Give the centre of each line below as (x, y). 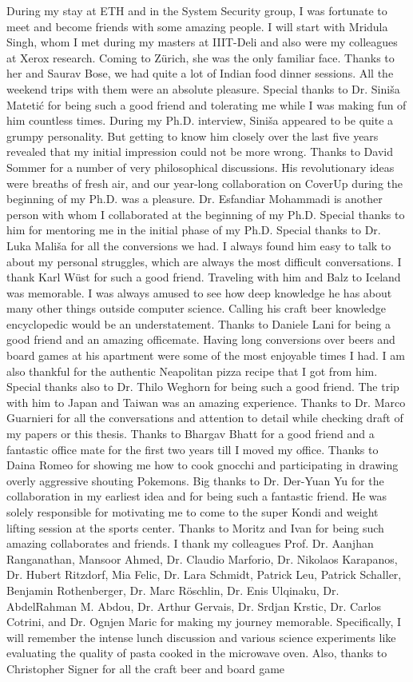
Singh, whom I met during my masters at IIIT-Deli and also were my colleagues (202, 42)
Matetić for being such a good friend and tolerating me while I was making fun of (206, 104)
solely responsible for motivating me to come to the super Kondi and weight (193, 512)
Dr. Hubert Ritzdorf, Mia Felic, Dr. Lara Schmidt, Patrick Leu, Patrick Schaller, (204, 574)
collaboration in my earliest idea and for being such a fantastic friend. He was (197, 496)
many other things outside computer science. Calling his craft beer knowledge (196, 308)
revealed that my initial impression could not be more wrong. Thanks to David (200, 152)
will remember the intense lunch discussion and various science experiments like (201, 637)
